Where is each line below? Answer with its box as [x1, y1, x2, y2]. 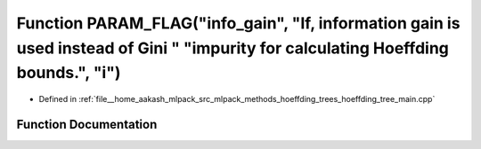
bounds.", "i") [16, 63, 121, 83]
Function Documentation [16, 116, 158, 132]
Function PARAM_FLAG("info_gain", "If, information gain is [16, 13, 461, 33]
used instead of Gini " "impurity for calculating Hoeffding [16, 38, 450, 58]
